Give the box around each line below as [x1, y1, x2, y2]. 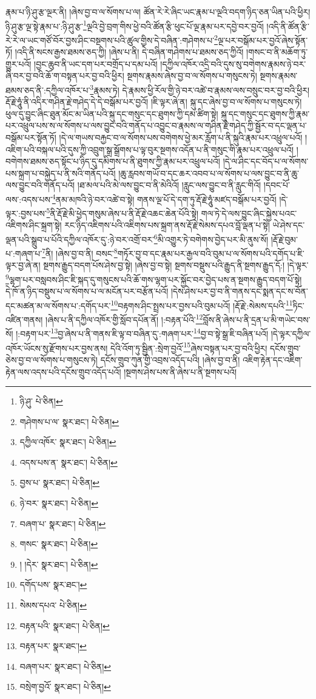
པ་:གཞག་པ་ [5, 247, 42, 259]
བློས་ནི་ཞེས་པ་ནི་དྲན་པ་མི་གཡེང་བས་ [203, 313, 311, 326]
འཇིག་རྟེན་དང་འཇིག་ [243, 353, 303, 366]
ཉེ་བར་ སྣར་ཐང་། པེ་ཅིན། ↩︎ [19, 497, 98, 510]
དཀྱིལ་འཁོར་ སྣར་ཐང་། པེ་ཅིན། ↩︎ [19, 435, 116, 448]
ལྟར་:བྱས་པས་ [5, 206, 47, 219]
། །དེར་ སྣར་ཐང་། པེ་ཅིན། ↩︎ [19, 557, 98, 570]
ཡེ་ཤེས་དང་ [272, 219, 305, 231]
